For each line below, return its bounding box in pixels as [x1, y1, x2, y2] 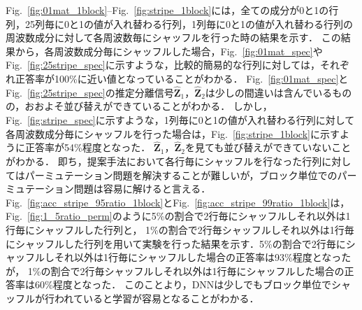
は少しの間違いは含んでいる [205, 85, 333, 99]
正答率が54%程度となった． [24, 140, 151, 155]
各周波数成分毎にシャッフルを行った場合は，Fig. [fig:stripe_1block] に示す [6, 126, 340, 141]
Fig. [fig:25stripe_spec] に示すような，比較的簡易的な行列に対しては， [6, 57, 321, 72]
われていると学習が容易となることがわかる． [54, 290, 259, 305]
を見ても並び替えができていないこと [184, 140, 352, 155]
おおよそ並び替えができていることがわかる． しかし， [24, 99, 273, 113]
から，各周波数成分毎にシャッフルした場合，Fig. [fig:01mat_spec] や [15, 43, 323, 58]
